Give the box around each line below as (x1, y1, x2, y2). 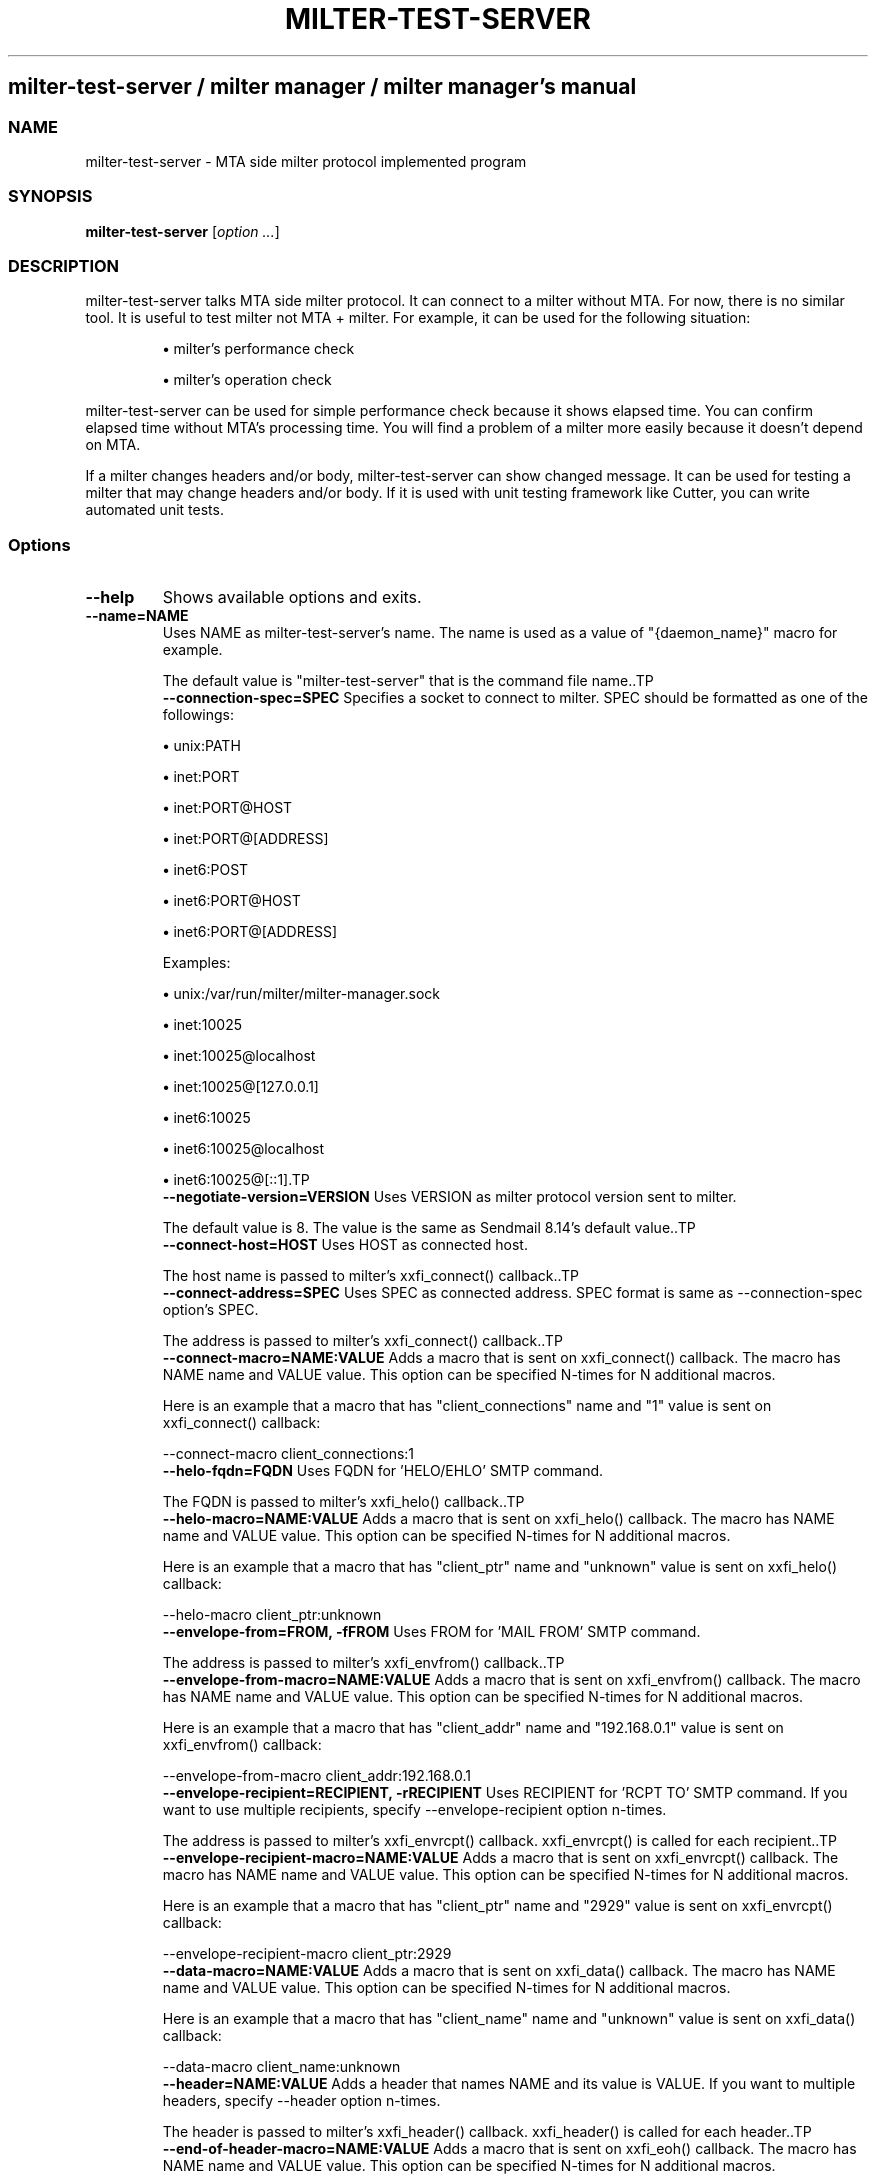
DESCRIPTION (8, 256, 120, 277)
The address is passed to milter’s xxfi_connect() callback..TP (162, 1332, 563, 1350)
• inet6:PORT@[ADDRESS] (162, 923, 338, 941)
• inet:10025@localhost (162, 1047, 316, 1065)
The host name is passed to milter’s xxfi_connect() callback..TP (162, 1267, 579, 1285)
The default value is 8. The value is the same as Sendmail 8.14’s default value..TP (162, 1219, 696, 1237)
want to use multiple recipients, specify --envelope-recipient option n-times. (162, 1801, 667, 1819)
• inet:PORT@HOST (162, 799, 293, 817)
